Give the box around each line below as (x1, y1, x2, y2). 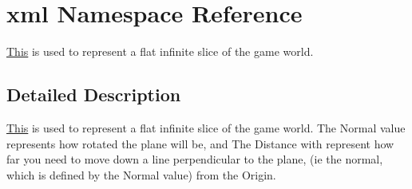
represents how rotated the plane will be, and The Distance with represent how (6, 135, 394, 152)
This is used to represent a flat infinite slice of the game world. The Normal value (6, 119, 406, 136)
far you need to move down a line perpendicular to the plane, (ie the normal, (6, 151, 383, 167)
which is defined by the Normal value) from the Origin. (6, 166, 276, 183)
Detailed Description (6, 82, 181, 107)
